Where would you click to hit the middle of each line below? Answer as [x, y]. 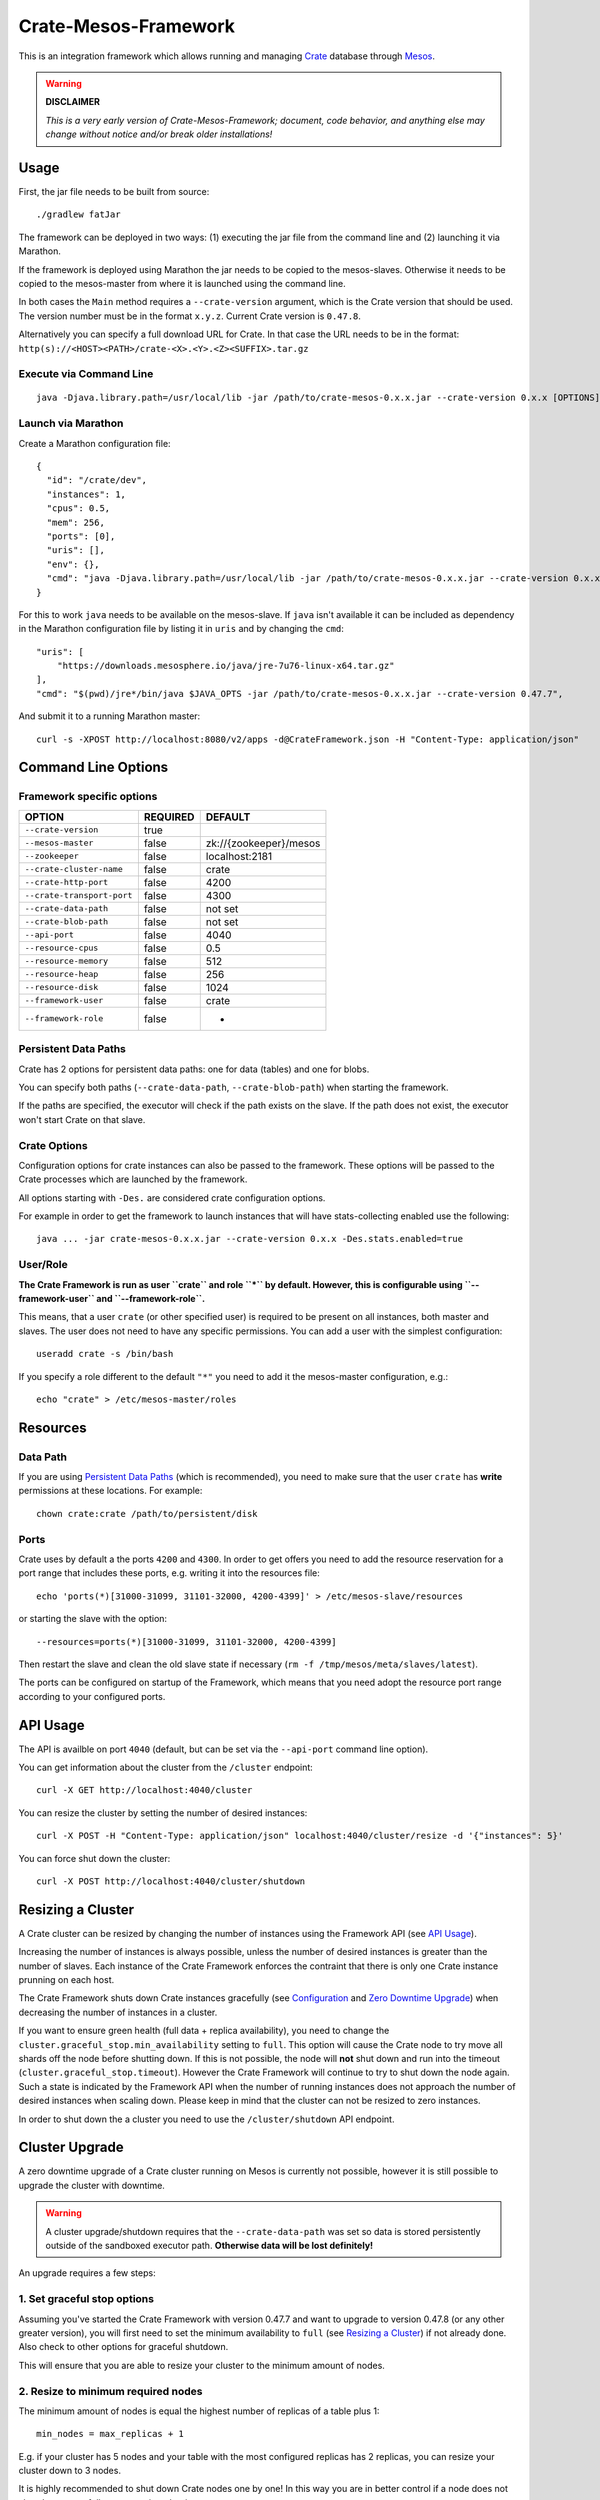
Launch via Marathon [71, 423]
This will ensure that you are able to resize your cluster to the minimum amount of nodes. [201, 2365]
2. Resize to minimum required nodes [110, 2391]
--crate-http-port [66, 882]
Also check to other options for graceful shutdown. [123, 2347]
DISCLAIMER [72, 102]
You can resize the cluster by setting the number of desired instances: [163, 1812]
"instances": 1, [86, 494]
